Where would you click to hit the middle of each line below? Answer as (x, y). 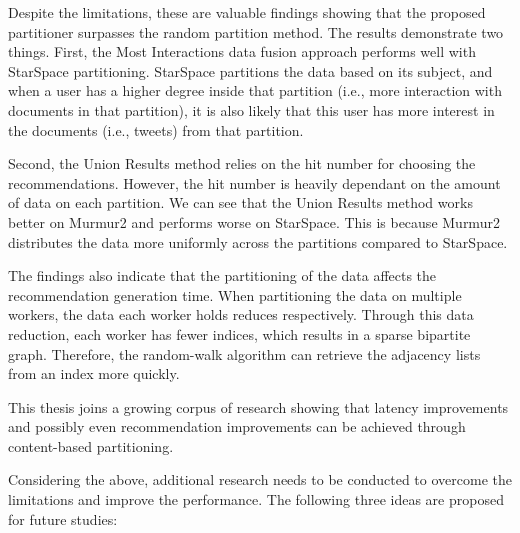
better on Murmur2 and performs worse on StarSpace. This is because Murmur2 (254, 221)
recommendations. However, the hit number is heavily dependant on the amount (254, 182)
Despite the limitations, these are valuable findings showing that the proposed (247, 12)
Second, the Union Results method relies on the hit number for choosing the (242, 163)
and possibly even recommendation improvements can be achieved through (237, 426)
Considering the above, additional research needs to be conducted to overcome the (260, 479)
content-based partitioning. (91, 445)
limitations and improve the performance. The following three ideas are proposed (256, 499)
